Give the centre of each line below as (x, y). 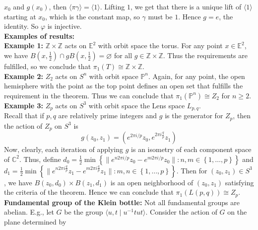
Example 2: (24, 76)
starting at (20, 16)
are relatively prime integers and (108, 115)
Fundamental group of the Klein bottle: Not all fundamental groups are (122, 202)
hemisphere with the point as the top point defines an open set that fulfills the (124, 86)
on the (237, 212)
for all (123, 55)
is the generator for (194, 115)
